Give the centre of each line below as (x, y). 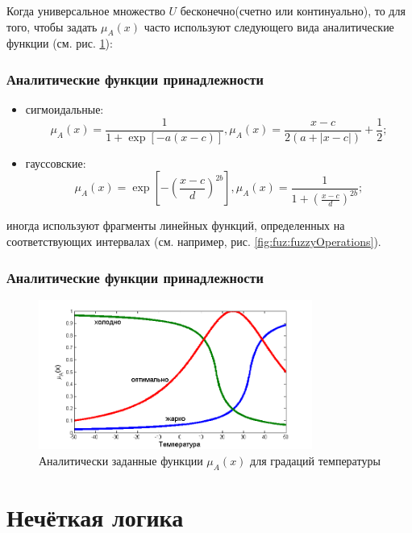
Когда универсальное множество (86, 10)
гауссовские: (56, 162)
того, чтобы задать (52, 26)
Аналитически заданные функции (121, 460)
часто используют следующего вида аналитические (269, 26)
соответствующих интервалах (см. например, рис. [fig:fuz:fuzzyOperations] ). (194, 241)
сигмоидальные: (65, 109)
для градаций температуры (315, 460)
